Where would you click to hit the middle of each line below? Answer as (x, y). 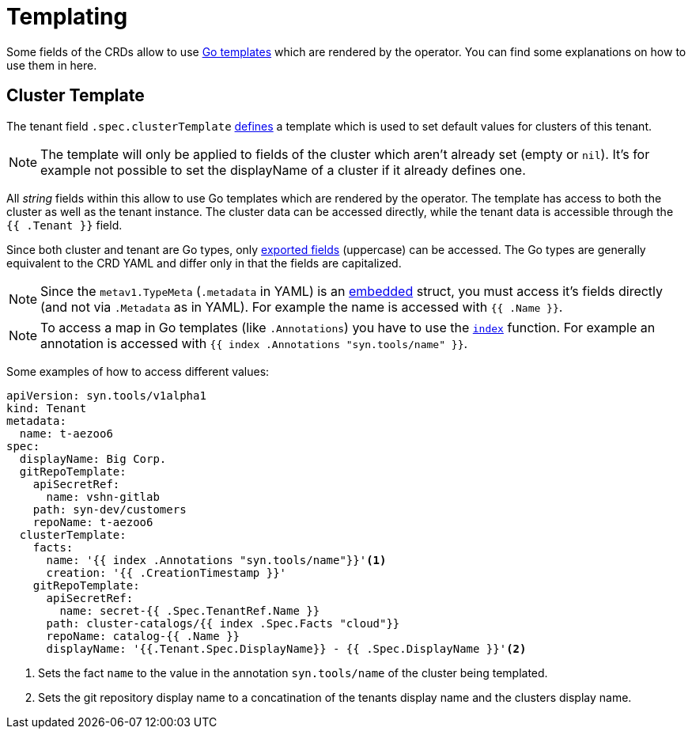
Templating (67, 17)
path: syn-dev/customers (110, 509)
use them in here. (52, 65)
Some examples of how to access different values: (138, 371)
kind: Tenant (47, 408)
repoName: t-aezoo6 (93, 522)
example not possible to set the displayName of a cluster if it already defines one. (283, 170)
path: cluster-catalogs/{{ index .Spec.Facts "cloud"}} (223, 623)
